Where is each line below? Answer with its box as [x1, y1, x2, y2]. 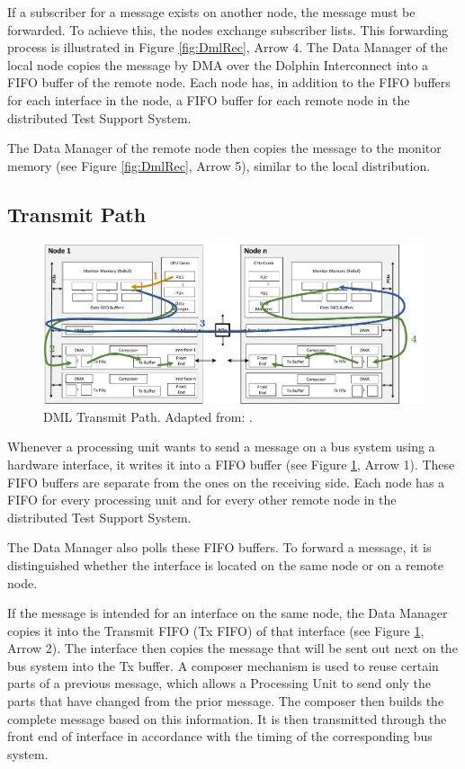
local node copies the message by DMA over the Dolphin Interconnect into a [7, 55, 429, 74]
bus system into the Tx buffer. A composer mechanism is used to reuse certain [7, 656, 439, 675]
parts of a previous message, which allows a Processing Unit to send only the [7, 674, 432, 693]
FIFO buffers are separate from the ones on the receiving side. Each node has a [7, 472, 445, 491]
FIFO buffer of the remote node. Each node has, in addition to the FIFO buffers [7, 73, 451, 92]
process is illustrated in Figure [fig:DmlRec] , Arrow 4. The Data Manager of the [7, 38, 448, 57]
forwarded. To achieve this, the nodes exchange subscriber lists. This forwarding [7, 20, 448, 39]
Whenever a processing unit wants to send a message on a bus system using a [7, 437, 435, 456]
